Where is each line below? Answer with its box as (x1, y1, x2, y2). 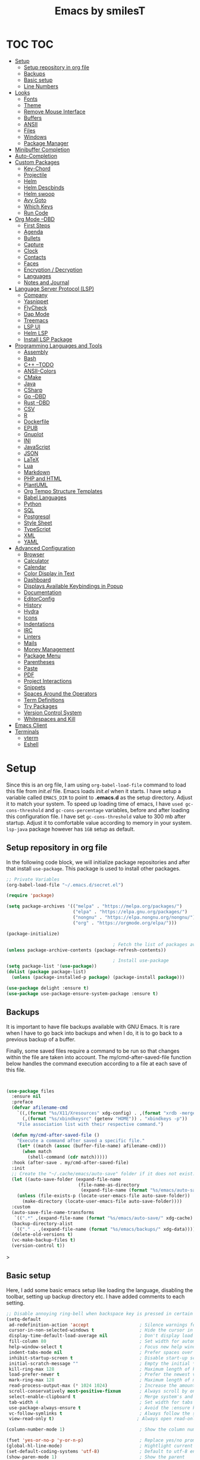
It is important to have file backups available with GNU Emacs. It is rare (6, 1023, 180, 1030)
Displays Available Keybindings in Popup (23, 582, 123, 589)
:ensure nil (11, 1094, 42, 1100)
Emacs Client (14, 722, 48, 729)
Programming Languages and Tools (14, 342, 102, 349)
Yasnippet (23, 298, 49, 305)
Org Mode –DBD (14, 216, 55, 223)
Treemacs (23, 317, 49, 324)
